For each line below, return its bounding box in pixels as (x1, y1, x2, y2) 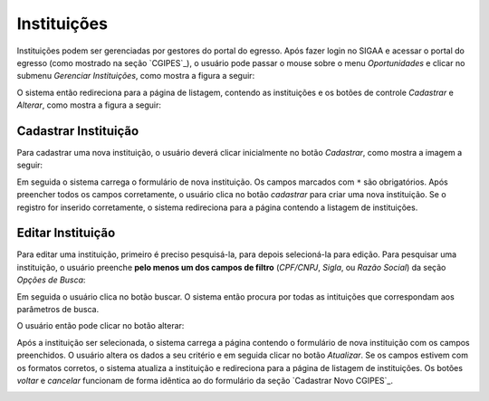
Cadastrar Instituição (16, 123, 139, 138)
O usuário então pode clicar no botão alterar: (16, 320, 185, 331)
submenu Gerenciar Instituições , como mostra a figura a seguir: (16, 71, 255, 81)
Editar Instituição (16, 225, 116, 241)
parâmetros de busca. (16, 304, 100, 315)
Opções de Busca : (16, 274, 86, 285)
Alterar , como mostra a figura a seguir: (16, 100, 162, 110)
